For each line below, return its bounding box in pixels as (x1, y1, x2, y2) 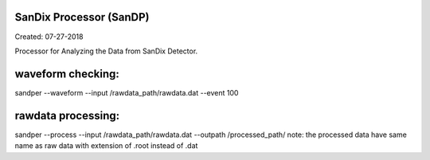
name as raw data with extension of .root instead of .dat (14, 141, 198, 150)
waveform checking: (14, 67, 119, 80)
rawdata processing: (14, 108, 119, 123)
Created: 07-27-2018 (14, 32, 84, 41)
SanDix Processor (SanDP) (14, 10, 150, 24)
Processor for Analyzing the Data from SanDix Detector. (14, 46, 198, 56)
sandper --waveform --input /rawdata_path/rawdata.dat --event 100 (14, 88, 239, 97)
